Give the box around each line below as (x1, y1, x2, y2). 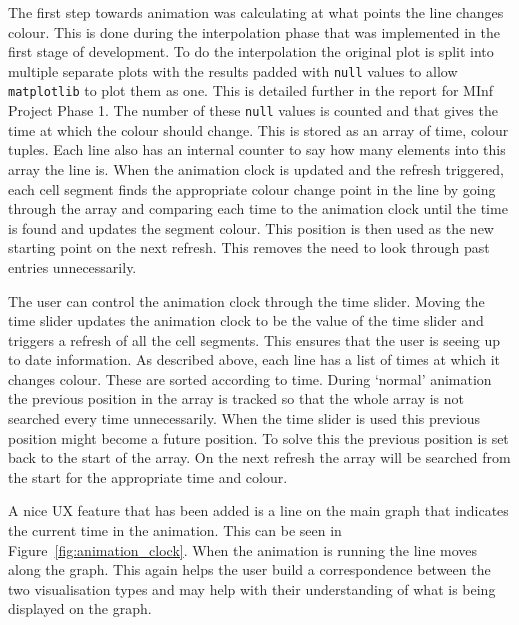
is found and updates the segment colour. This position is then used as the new (8, 217, 494, 238)
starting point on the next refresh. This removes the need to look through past (8, 237, 490, 258)
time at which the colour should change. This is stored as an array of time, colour (8, 119, 509, 140)
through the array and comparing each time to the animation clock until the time (8, 198, 508, 219)
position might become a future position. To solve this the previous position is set (8, 427, 509, 448)
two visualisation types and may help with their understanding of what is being (8, 578, 496, 599)
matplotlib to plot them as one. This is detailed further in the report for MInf (8, 80, 494, 101)
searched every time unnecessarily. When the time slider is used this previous (8, 408, 481, 429)
